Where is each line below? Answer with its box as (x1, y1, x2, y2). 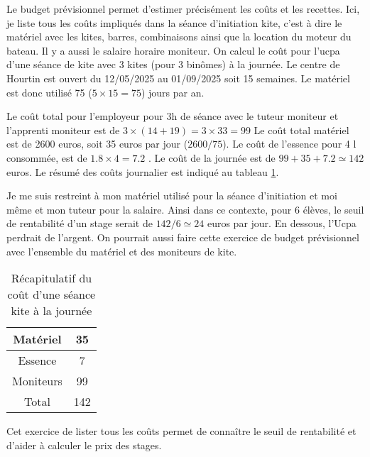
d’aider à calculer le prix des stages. (6, 437, 162, 452)
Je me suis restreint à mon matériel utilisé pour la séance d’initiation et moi (6, 188, 337, 203)
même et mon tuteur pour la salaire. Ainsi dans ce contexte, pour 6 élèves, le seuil (6, 202, 364, 216)
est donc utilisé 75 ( (6, 84, 92, 99)
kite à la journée (11, 302, 92, 319)
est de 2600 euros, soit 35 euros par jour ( (6, 136, 188, 151)
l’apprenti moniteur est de (6, 122, 120, 137)
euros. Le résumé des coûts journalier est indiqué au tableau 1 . (6, 164, 279, 179)
